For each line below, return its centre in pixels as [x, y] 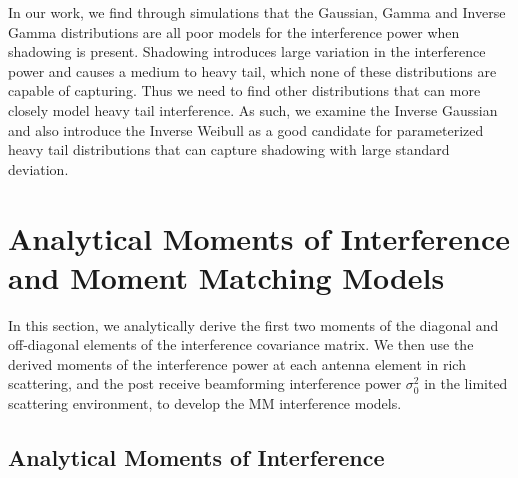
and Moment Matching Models [226, 276]
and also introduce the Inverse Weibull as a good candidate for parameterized [246, 129]
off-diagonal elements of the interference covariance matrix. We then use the [241, 344]
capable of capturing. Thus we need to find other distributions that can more [244, 90]
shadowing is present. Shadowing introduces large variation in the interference [247, 51]
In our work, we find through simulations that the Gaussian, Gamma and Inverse [257, 12]
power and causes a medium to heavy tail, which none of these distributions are [252, 70]
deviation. [38, 168]
